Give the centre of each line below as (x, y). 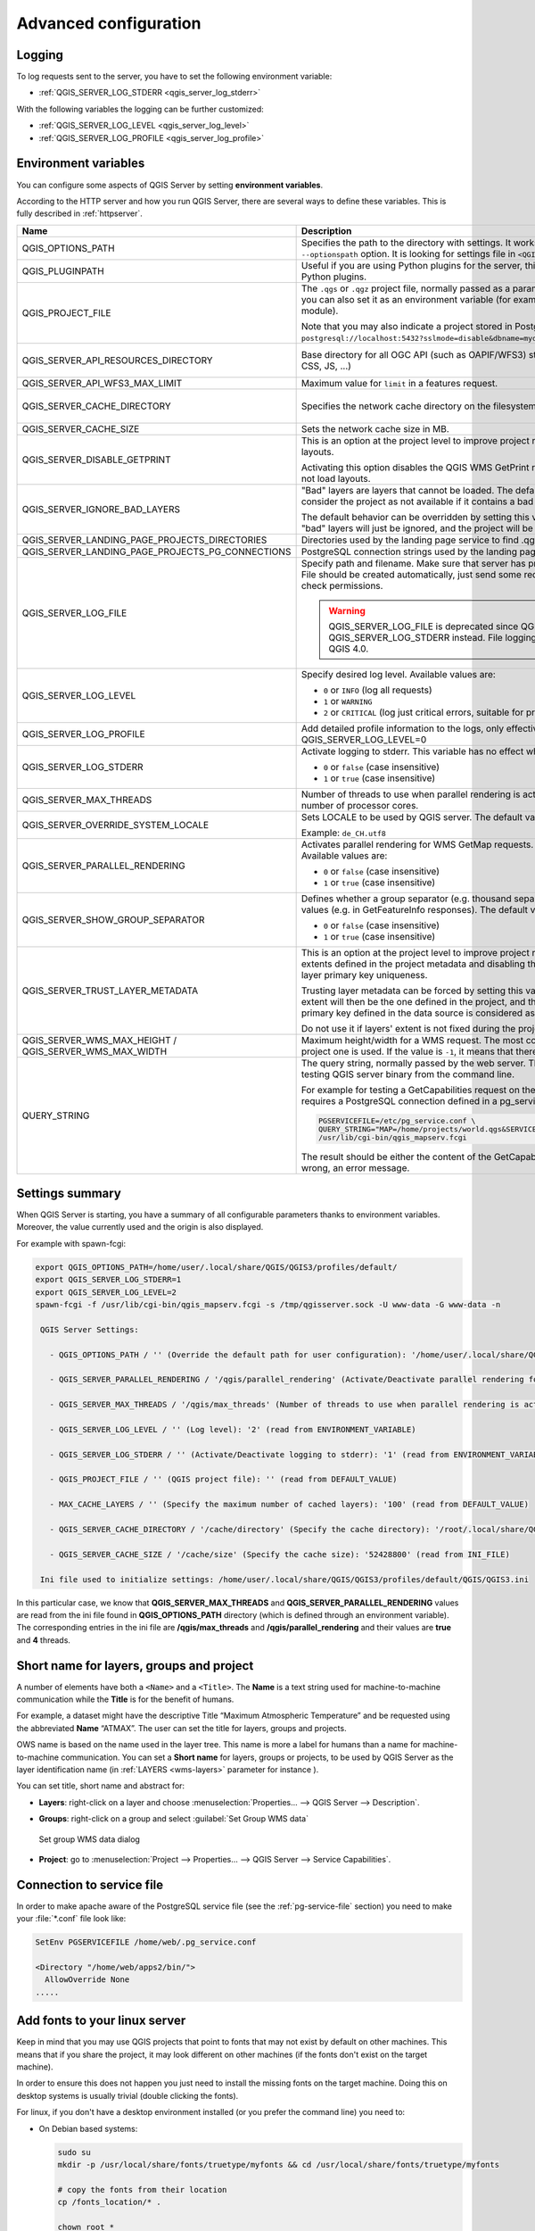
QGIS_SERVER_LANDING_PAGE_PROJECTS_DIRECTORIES (144, 540)
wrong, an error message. (355, 1168)
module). (320, 311)
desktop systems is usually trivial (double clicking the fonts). (128, 2095)
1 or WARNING (348, 701)
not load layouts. (336, 478)
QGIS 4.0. (349, 649)
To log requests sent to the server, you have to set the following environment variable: (174, 77)
